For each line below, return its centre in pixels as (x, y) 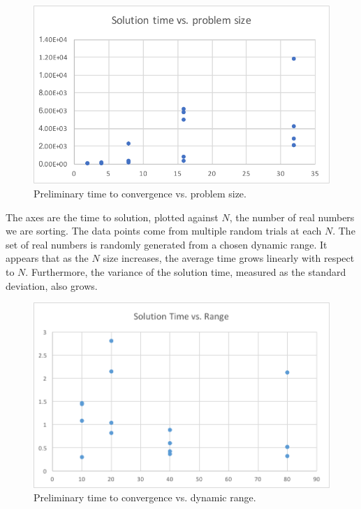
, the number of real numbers (292, 217)
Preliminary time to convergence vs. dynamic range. (145, 497)
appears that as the (47, 258)
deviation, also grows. (52, 285)
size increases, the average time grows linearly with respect (229, 258)
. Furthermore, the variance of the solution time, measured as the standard (186, 271)
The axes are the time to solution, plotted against (112, 217)
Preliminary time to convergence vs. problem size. (140, 193)
